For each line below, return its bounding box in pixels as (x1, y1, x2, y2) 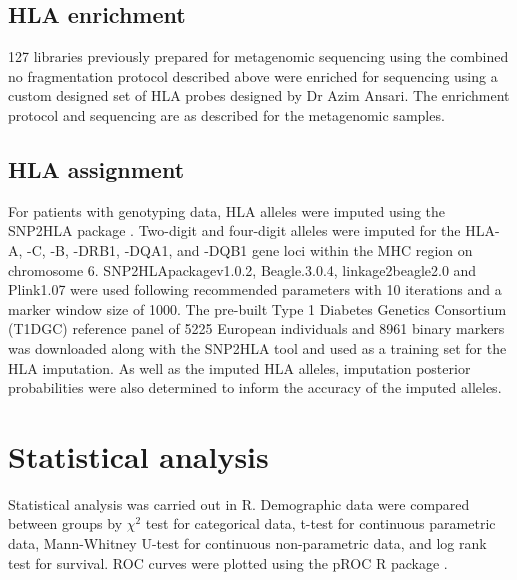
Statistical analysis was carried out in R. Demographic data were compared (8, 493, 470, 514)
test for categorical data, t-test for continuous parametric (145, 513, 496, 534)
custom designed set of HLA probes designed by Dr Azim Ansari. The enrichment (8, 85, 510, 106)
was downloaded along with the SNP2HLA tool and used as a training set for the (8, 337, 507, 358)
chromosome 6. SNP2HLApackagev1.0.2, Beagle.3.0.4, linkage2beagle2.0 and (8, 259, 477, 280)
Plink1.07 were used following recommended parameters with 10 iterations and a (8, 279, 502, 300)
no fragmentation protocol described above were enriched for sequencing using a (8, 65, 498, 86)
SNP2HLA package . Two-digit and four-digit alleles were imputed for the (8, 220, 461, 241)
